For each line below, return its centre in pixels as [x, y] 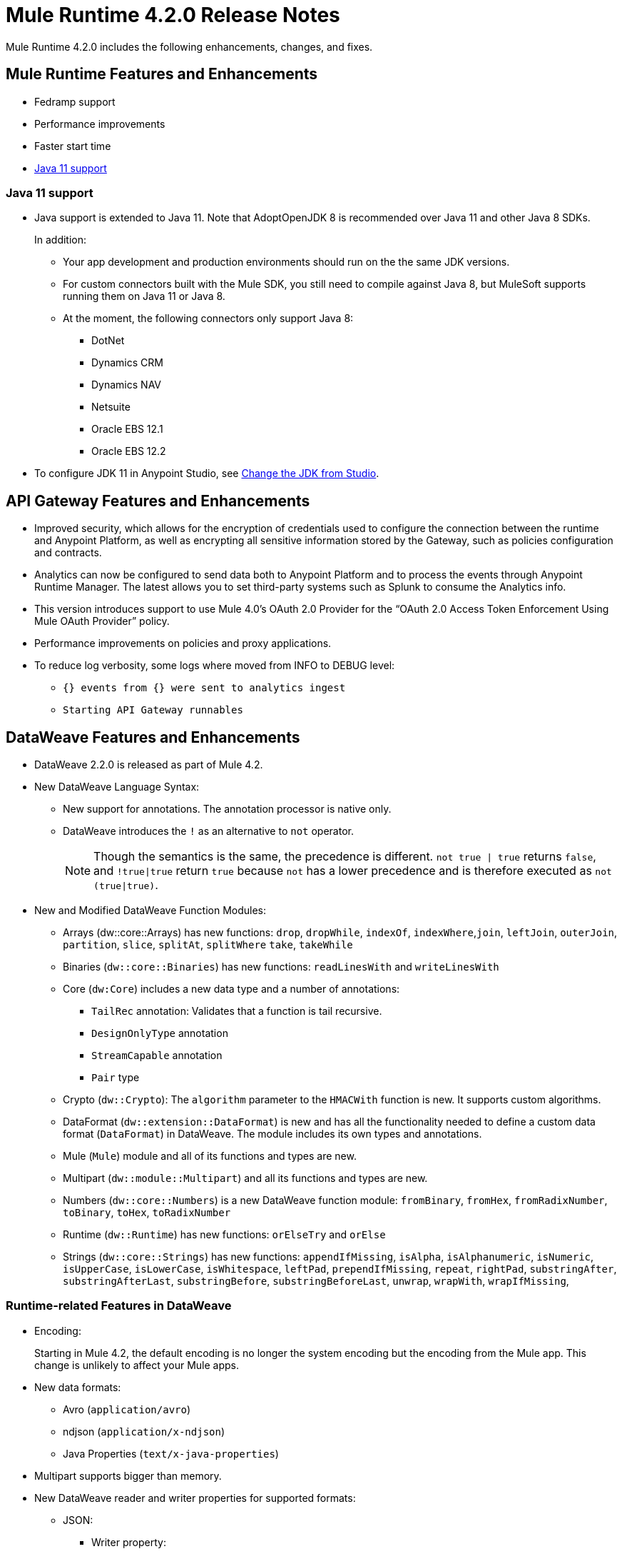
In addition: [61, 240]
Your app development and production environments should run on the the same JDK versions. [286, 262]
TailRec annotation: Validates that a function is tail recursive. [237, 1011]
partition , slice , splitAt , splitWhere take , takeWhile [208, 945]
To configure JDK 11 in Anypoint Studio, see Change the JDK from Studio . [207, 473]
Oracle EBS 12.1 [127, 429]
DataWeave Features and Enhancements [153, 737]
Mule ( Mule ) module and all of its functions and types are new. [210, 1156]
